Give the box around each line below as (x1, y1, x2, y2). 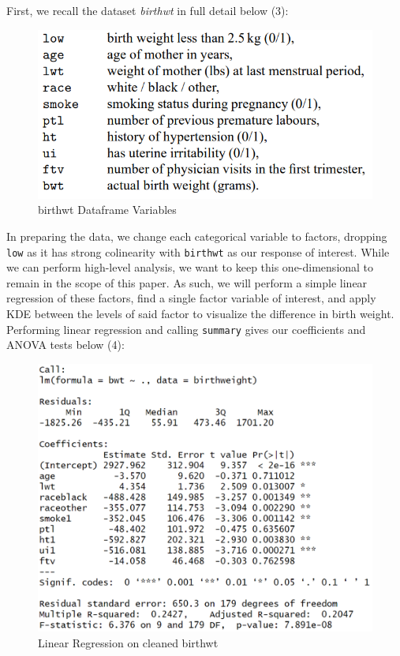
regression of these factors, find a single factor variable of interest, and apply (6, 290, 376, 306)
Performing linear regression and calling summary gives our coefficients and (6, 321, 366, 337)
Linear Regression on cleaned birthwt (38, 634, 219, 650)
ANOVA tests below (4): (6, 336, 125, 353)
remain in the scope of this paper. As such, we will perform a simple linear (6, 274, 368, 291)
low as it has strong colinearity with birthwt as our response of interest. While (6, 243, 390, 260)
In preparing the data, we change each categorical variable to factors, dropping (6, 228, 387, 245)
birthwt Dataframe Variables (38, 201, 177, 218)
